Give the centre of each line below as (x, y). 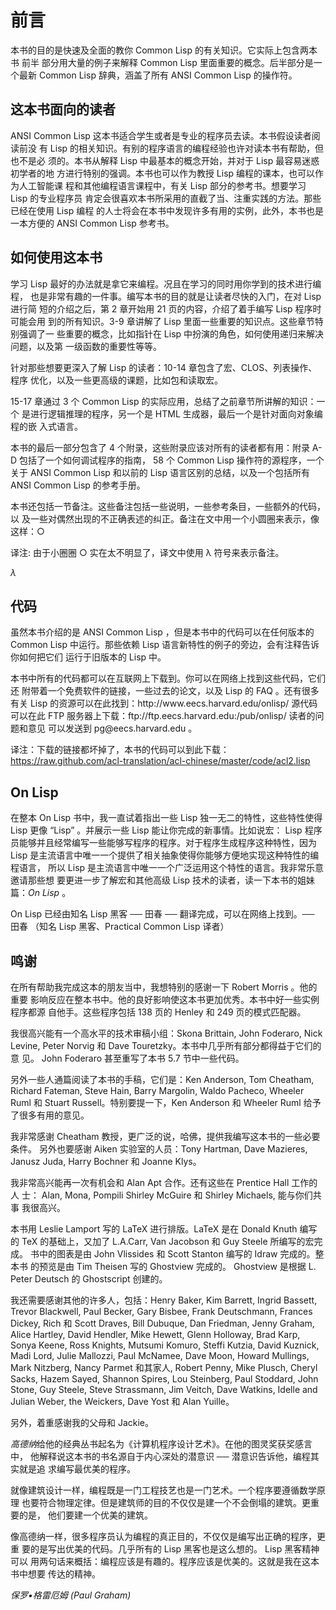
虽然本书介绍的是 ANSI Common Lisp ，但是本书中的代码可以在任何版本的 (162, 632)
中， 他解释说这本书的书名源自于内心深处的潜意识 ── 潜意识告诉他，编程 (160, 1456)
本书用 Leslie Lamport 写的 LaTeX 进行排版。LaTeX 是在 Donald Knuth (154, 1229)
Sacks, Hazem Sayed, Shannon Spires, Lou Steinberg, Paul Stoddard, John (164, 1379)
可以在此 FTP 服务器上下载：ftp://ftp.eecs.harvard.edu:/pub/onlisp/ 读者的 (163, 716)
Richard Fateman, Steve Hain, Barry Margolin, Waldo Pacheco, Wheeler (157, 1090)
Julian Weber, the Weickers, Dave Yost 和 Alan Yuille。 (122, 1401)
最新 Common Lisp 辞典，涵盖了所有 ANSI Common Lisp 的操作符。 (158, 75)
